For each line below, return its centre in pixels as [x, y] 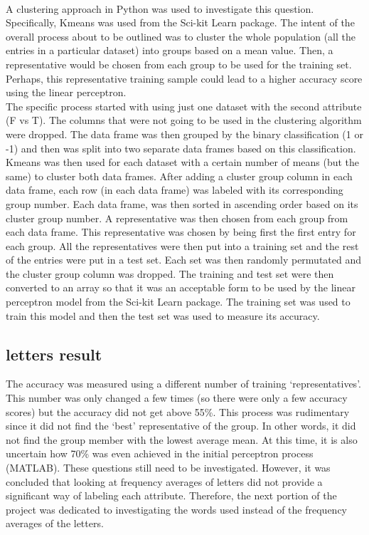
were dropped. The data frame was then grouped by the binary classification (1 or [184, 134]
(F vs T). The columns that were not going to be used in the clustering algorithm [184, 120]
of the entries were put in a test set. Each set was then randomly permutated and [184, 260]
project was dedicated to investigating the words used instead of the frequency [176, 509]
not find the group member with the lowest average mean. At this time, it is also [182, 439]
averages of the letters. [55, 523]
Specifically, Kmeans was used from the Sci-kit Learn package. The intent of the [180, 22]
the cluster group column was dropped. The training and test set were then [170, 273]
